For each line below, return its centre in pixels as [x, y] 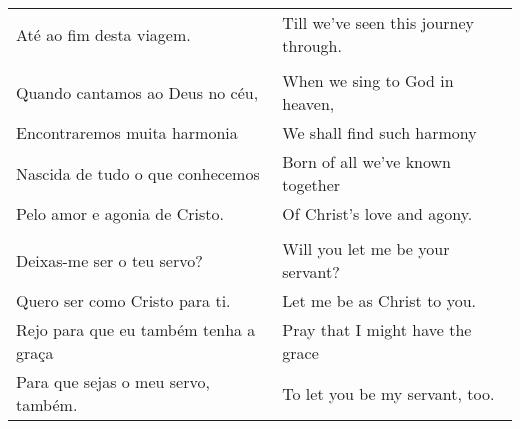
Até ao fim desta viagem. [103, 34]
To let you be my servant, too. [388, 393]
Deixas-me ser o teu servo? [109, 260]
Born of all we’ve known [367, 161]
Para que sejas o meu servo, [113, 381]
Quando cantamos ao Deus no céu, [137, 92]
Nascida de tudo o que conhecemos [138, 173]
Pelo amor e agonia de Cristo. [120, 213]
